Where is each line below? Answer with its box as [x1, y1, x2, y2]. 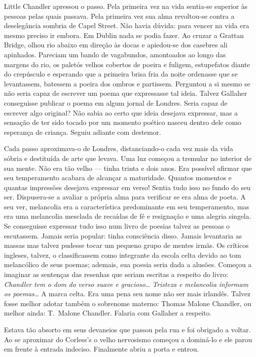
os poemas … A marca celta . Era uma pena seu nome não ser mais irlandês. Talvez [4, 288, 251, 299]
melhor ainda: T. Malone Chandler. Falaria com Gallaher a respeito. [4, 308, 212, 318]
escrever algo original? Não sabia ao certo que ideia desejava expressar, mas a [4, 107, 238, 118]
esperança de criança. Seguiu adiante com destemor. [4, 126, 161, 137]
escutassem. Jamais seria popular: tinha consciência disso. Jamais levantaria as [4, 230, 242, 240]
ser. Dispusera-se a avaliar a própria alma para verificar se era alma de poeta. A [4, 192, 246, 202]
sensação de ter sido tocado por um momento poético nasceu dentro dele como [4, 117, 242, 127]
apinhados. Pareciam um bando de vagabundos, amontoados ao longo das [4, 49, 226, 59]
